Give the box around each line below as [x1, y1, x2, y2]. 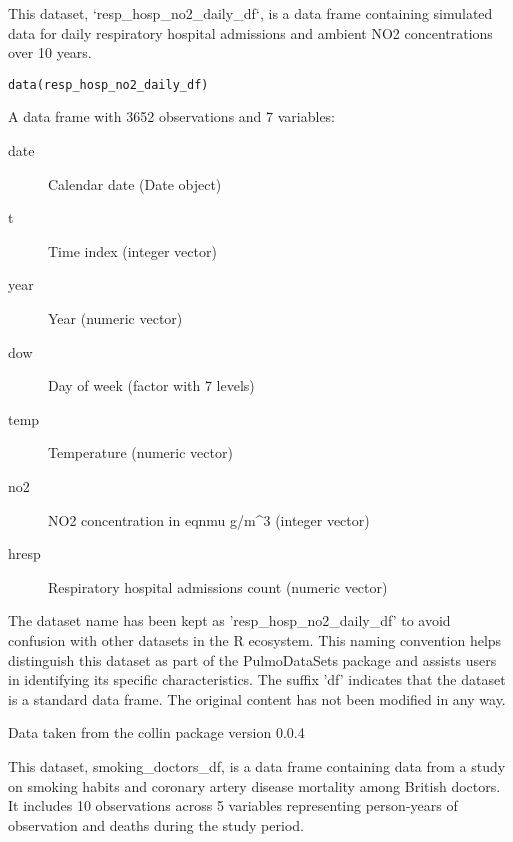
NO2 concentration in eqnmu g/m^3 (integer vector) [48, 509, 370, 530]
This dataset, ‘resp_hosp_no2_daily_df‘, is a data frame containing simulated [8, 3, 493, 23]
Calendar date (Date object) [48, 173, 222, 194]
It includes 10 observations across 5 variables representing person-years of [8, 795, 458, 816]
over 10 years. [8, 42, 92, 63]
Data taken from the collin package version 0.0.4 [8, 722, 305, 743]
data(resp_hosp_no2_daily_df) [8, 77, 209, 92]
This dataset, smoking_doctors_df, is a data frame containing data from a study [8, 755, 506, 776]
